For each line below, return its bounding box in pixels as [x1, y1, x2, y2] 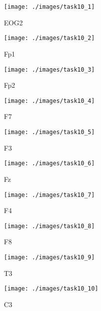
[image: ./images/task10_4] [4, 97, 95, 104]
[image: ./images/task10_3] [4, 66, 95, 73]
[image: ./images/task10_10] [4, 285, 99, 292]
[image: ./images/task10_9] [4, 254, 95, 261]
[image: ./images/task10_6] [4, 160, 95, 167]
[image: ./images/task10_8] [4, 222, 95, 230]
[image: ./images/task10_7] [4, 191, 95, 198]
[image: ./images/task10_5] [4, 129, 95, 136]
